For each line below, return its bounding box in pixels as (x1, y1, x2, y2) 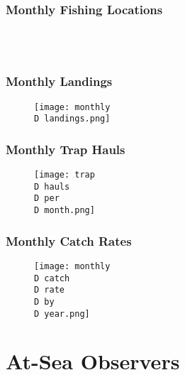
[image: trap (34, 170, 95, 180)
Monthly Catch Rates (6, 232, 132, 249)
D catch (34, 273, 70, 283)
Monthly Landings (6, 72, 113, 90)
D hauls (34, 181, 70, 192)
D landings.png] (34, 114, 111, 124)
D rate (34, 285, 65, 295)
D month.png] (34, 205, 95, 216)
